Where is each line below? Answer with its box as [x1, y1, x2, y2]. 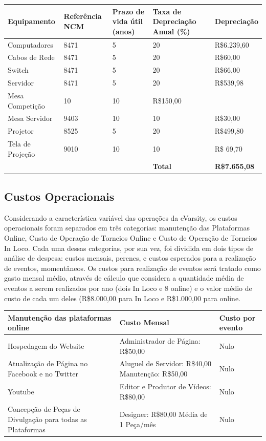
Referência [63, 11, 102, 22]
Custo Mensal [119, 317, 169, 328]
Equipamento [8, 16, 55, 27]
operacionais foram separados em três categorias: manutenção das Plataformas [4, 222, 250, 233]
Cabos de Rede [8, 52, 55, 62]
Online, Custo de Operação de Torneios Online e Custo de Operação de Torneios [4, 232, 257, 243]
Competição [8, 100, 45, 111]
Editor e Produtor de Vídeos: [119, 381, 211, 391]
